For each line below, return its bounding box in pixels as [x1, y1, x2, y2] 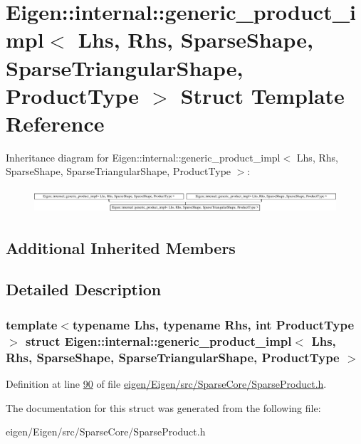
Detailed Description [6, 278, 162, 300]
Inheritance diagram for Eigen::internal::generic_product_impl [6, 149, 281, 164]
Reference [6, 108, 105, 137]
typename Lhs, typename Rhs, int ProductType [72, 315, 355, 333]
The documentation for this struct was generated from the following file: [6, 400, 321, 415]
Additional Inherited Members [6, 236, 236, 258]
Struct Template [180, 80, 345, 110]
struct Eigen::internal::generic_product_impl [25, 332, 292, 349]
